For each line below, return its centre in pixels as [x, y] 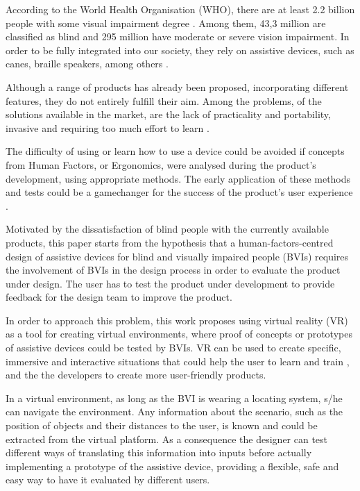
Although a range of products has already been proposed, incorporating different [177, 86]
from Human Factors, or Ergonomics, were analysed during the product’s [161, 164]
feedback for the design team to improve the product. [119, 297]
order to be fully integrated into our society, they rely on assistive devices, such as [180, 50]
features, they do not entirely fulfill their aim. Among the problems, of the [164, 100]
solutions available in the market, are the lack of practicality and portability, [168, 114]
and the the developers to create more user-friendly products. [136, 375]
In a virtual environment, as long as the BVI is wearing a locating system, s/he [174, 398]
